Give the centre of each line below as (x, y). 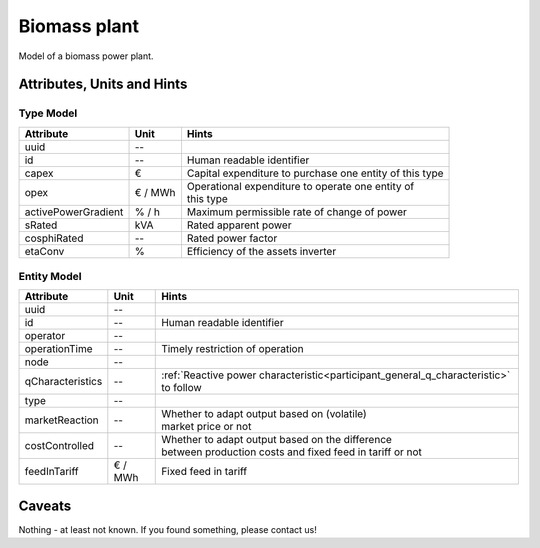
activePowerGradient (74, 212)
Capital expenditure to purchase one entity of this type (315, 173)
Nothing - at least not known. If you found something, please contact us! (167, 529)
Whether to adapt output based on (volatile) (264, 414)
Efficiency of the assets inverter (261, 251)
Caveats (45, 505)
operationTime (59, 349)
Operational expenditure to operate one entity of (300, 186)
